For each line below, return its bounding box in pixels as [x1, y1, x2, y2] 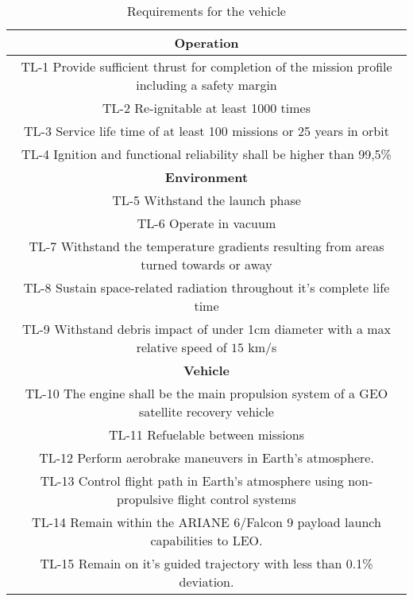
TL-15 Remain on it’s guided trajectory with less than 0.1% [40, 554, 373, 572]
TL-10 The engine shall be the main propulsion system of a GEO [25, 384, 388, 402]
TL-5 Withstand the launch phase [112, 191, 301, 209]
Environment [164, 168, 249, 186]
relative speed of [136, 338, 227, 356]
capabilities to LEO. [150, 531, 263, 549]
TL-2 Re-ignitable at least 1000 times [102, 99, 311, 117]
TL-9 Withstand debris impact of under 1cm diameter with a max [21, 320, 392, 338]
